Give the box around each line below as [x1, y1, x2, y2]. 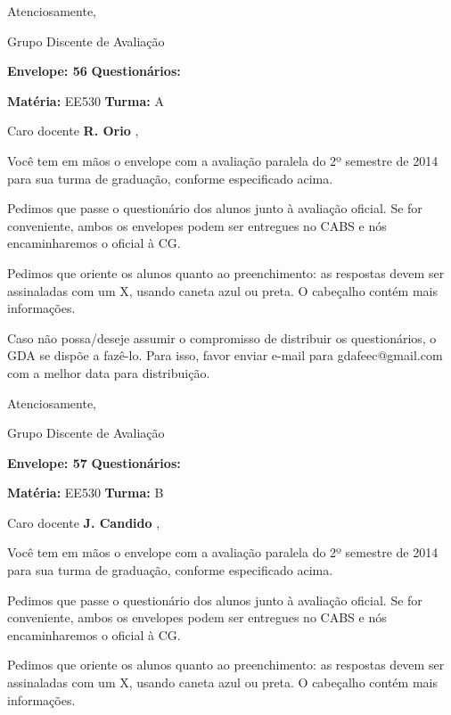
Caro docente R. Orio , [7, 121, 139, 140]
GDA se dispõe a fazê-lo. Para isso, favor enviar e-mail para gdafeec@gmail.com [7, 346, 443, 365]
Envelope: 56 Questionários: [7, 62, 181, 80]
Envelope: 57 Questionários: [7, 453, 181, 472]
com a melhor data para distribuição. [7, 363, 210, 382]
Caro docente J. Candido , [7, 513, 160, 531]
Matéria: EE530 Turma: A [7, 91, 164, 110]
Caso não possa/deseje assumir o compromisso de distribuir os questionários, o [7, 328, 437, 347]
